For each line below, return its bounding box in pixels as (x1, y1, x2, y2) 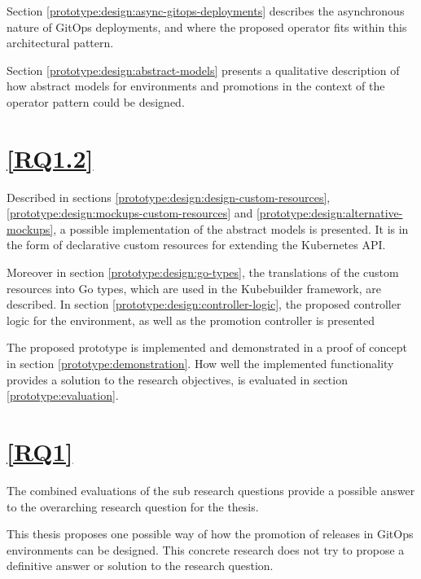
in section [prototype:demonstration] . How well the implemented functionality (7, 355, 394, 372)
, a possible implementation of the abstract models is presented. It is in (53, 220, 409, 237)
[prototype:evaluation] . (7, 387, 119, 404)
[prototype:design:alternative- (256, 204, 403, 222)
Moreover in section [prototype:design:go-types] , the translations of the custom (7, 264, 399, 281)
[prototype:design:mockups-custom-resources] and (7, 204, 253, 222)
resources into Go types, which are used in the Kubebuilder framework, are (7, 279, 381, 296)
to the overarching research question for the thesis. (7, 498, 259, 515)
